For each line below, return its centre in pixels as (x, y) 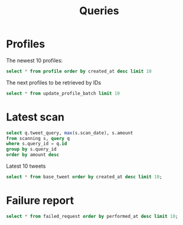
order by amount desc (33, 155)
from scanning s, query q (38, 138)
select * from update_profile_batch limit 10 (63, 93)
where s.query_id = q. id (37, 144)
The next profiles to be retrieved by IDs (54, 82)
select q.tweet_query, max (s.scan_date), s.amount (70, 133)
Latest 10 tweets (26, 166)
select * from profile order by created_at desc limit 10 (79, 71)
